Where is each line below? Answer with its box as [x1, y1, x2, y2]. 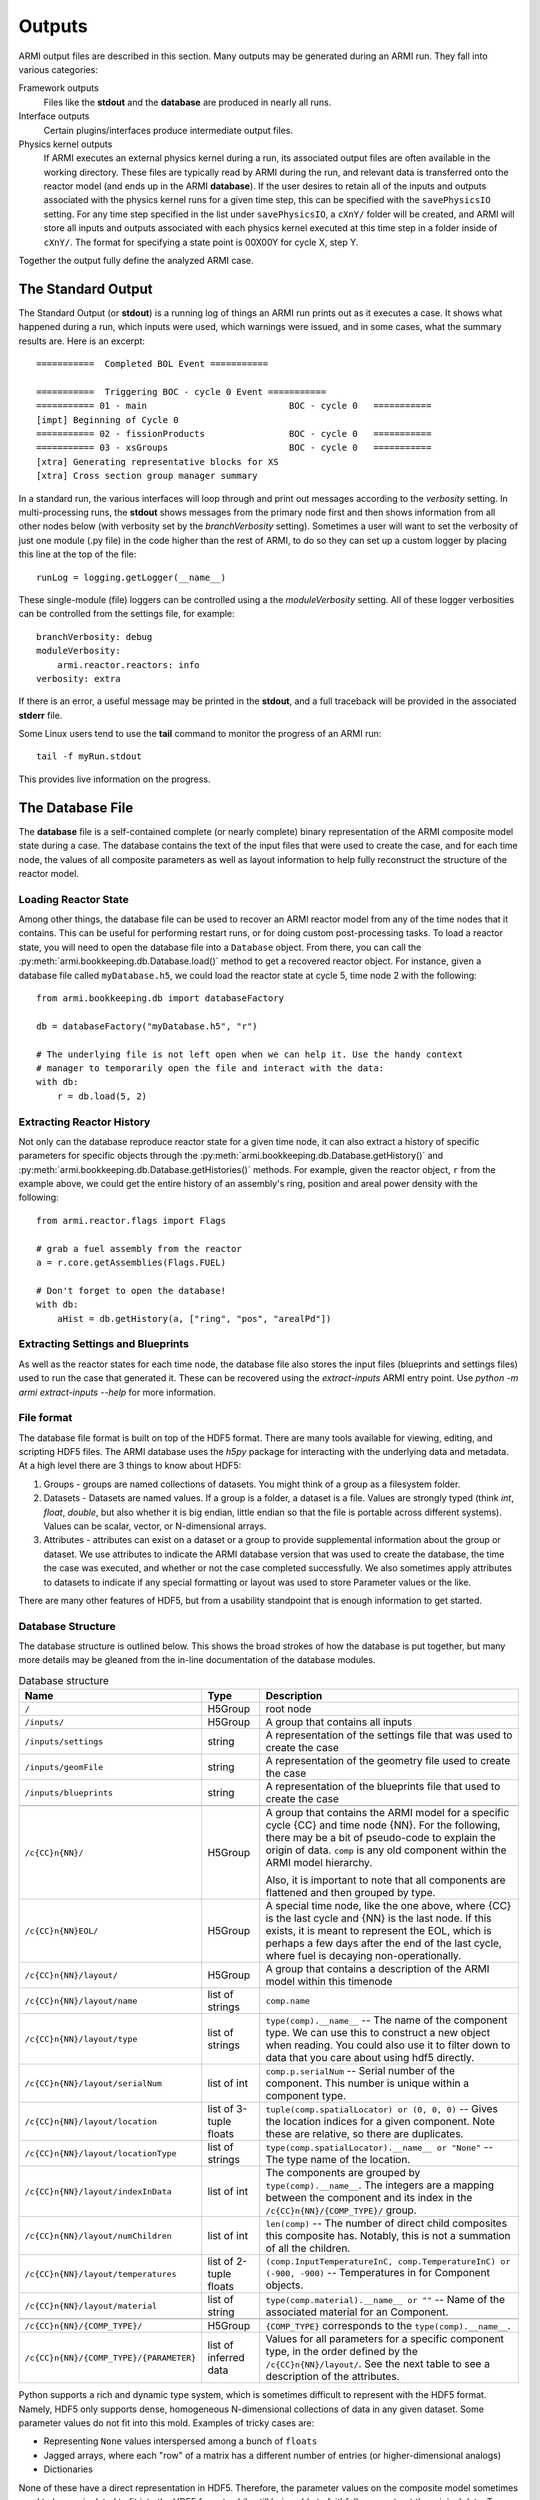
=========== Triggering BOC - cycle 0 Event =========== [36, 386, 327, 397]
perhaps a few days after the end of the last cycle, [265, 1936, 502, 1950]
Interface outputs [18, 110, 90, 122]
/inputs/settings [24, 1736, 104, 1747]
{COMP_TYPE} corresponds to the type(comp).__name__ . [265, 2319, 511, 2333]
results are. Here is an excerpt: [18, 335, 145, 347]
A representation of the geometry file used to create [265, 1754, 511, 1768]
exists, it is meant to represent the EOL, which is [265, 1924, 492, 1938]
